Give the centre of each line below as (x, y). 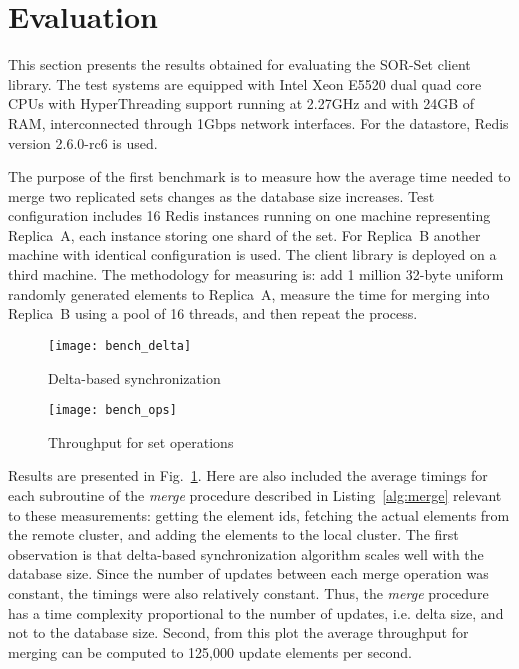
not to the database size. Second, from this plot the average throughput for (238, 632)
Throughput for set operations (141, 441)
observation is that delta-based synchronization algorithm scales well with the (246, 553)
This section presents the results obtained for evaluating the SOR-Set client (239, 64)
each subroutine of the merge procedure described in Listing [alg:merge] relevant (255, 494)
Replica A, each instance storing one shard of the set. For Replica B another (244, 234)
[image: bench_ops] (112, 410)
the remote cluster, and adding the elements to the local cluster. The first (233, 534)
